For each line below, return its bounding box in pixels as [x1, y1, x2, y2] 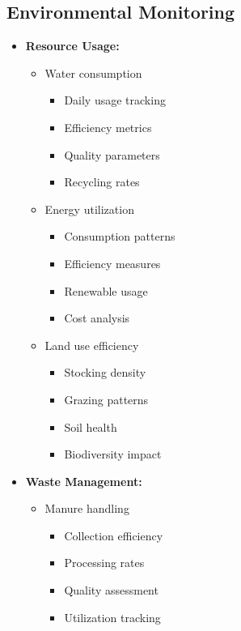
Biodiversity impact [64, 446, 162, 463]
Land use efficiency [44, 336, 139, 353]
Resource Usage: [25, 37, 120, 54]
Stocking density [64, 364, 146, 381]
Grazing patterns [64, 390, 149, 407]
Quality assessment [64, 582, 159, 599]
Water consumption [44, 64, 142, 81]
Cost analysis [64, 309, 130, 326]
